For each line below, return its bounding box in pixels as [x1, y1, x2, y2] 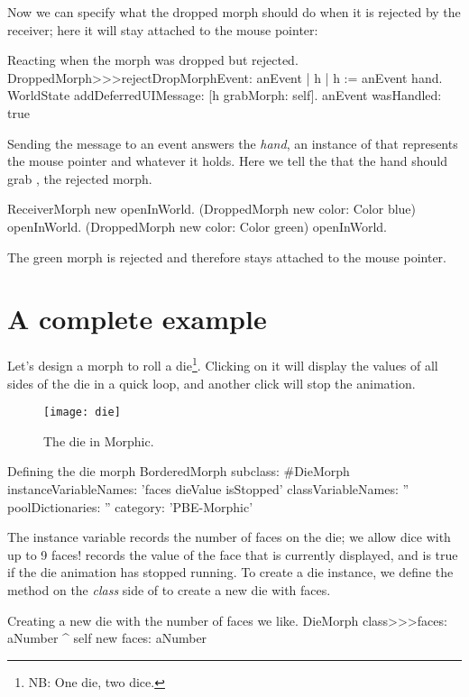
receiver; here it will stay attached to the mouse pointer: [7, 20, 318, 39]
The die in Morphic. [43, 431, 154, 450]
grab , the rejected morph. [7, 169, 152, 188]
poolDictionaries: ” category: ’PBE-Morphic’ [7, 497, 253, 516]
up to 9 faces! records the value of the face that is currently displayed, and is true [7, 545, 458, 564]
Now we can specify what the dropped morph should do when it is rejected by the [7, 3, 461, 21]
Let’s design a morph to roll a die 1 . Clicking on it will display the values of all [7, 353, 438, 374]
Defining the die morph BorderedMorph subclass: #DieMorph [7, 462, 350, 481]
